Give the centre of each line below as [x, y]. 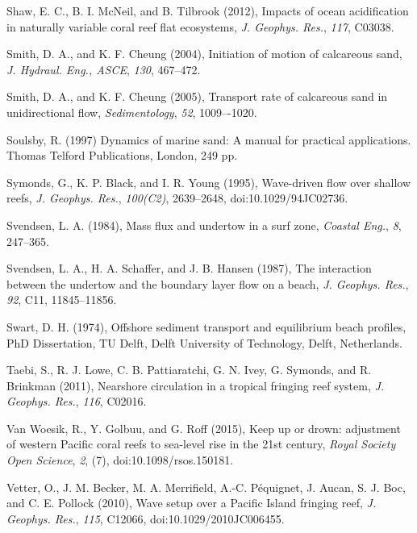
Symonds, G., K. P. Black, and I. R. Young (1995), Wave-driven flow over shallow [209, 182]
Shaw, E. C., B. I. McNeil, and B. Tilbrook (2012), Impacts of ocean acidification [208, 10]
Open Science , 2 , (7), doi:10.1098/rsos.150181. [120, 460]
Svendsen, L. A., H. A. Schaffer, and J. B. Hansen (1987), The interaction [189, 268]
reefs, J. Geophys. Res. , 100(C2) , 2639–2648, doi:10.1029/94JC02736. [177, 198]
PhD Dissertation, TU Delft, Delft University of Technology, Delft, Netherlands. [204, 342]
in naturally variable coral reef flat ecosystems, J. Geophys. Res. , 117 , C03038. [200, 26]
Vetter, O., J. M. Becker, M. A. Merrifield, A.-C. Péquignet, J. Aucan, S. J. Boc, [206, 487]
